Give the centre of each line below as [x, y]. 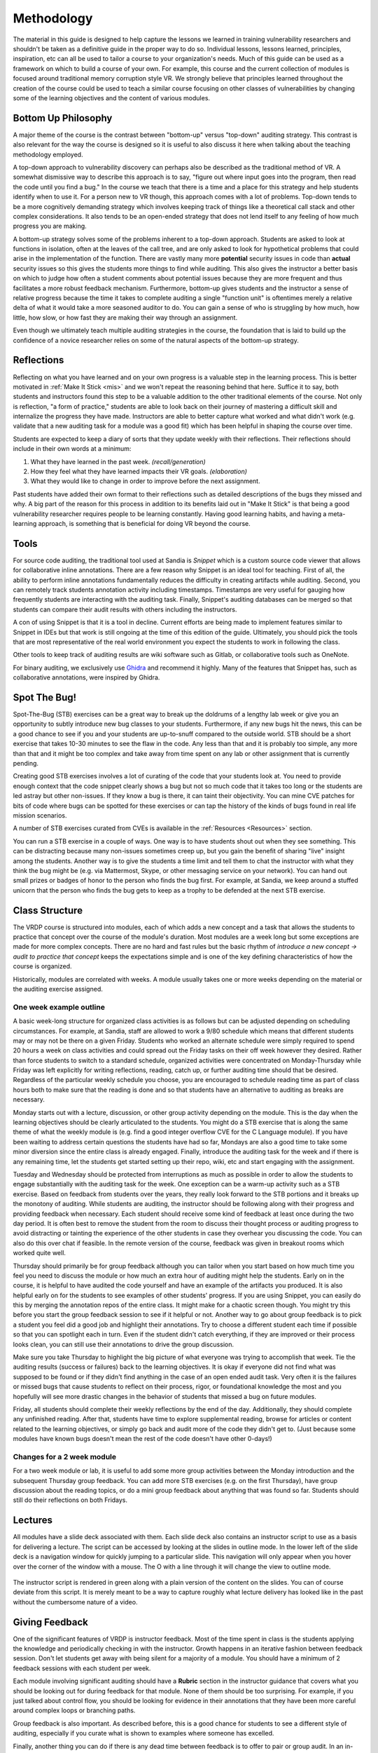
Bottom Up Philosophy [63, 118]
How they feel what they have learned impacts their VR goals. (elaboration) [139, 472]
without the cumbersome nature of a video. [75, 1602]
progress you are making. [50, 226]
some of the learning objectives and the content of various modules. [111, 97]
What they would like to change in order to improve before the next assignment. [145, 481]
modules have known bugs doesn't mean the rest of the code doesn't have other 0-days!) [142, 1439]
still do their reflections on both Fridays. [70, 1500]
